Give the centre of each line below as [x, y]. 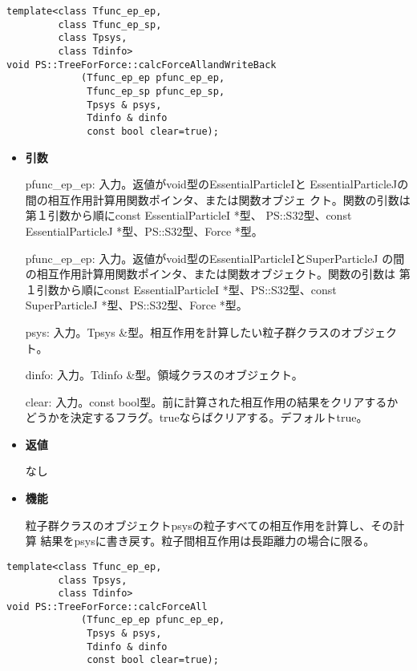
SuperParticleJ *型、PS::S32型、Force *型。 [136, 305]
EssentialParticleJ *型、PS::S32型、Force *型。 [144, 230]
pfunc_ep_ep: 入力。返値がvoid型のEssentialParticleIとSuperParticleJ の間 [215, 258]
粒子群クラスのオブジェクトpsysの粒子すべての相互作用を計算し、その [209, 525]
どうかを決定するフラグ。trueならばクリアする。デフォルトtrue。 [196, 417]
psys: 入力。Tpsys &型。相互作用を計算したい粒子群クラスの [183, 331]
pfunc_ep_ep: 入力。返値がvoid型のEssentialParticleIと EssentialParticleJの [217, 184]
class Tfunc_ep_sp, [110, 24]
